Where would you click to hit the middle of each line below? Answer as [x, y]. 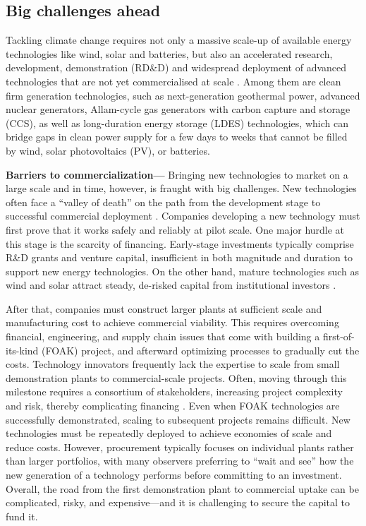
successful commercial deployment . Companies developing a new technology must [183, 216]
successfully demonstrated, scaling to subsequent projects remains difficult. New [178, 419]
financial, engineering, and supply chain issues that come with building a [163, 336]
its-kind [22, 350]
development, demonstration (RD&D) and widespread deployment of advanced [176, 67]
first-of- [338, 336]
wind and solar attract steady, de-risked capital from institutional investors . [171, 285]
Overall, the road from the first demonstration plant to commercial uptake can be [182, 488]
